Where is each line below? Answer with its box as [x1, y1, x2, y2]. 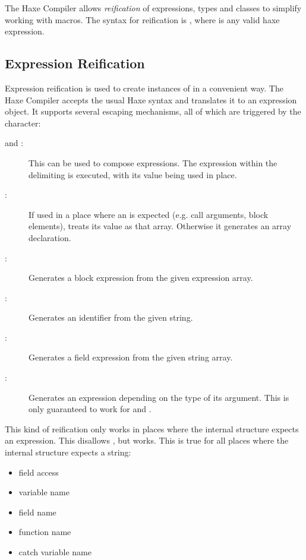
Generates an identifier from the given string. [29, 311, 193, 324]
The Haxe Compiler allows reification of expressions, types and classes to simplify [5, 2, 302, 14]
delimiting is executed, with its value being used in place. [29, 168, 237, 181]
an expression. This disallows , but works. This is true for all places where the [5, 434, 289, 447]
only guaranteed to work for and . [29, 403, 152, 415]
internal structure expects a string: [5, 446, 131, 458]
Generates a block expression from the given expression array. [29, 271, 253, 284]
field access [18, 466, 59, 478]
